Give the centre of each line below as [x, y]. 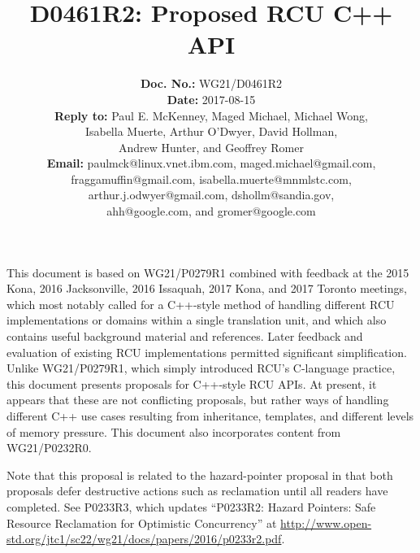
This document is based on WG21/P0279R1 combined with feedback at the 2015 [208, 272]
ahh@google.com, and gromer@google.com [211, 211]
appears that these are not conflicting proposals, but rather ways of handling [198, 400]
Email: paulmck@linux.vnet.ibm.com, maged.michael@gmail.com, [211, 163]
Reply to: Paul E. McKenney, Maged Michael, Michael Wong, [211, 115]
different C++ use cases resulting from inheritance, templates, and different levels [210, 416]
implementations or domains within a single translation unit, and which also [197, 320]
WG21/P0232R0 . [49, 448]
